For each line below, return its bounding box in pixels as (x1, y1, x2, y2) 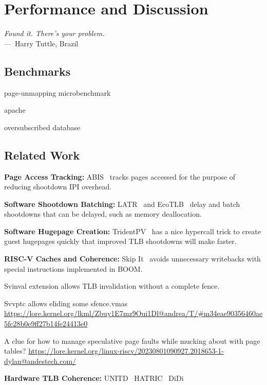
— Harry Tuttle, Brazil (4, 38, 79, 48)
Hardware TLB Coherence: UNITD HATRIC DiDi (4, 373, 184, 383)
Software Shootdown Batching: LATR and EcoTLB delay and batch (4, 198, 240, 209)
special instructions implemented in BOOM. (4, 263, 143, 274)
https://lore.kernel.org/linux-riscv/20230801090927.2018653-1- (28, 345, 224, 356)
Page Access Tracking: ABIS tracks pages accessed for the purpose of (4, 171, 235, 182)
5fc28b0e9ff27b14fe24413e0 (4, 318, 88, 329)
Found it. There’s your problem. (4, 28, 105, 39)
